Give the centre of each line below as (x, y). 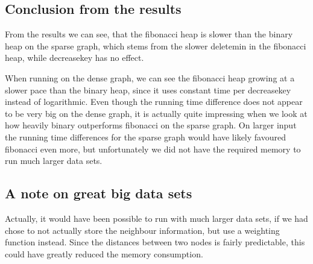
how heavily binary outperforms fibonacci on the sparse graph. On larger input (151, 125)
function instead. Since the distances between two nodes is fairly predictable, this (155, 242)
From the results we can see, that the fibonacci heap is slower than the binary (149, 34)
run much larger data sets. (54, 161)
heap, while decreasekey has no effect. (74, 58)
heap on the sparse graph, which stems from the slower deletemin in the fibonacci (156, 46)
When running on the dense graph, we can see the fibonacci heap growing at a (150, 77)
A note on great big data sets (99, 193)
